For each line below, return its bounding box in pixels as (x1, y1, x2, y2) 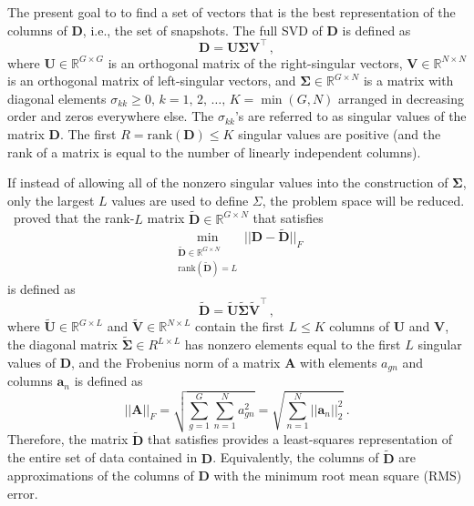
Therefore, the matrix (7, 430, 129, 449)
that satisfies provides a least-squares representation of (148, 430, 453, 449)
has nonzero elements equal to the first (184, 335, 401, 354)
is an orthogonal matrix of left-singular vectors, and (7, 71, 296, 90)
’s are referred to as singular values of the (234, 106, 467, 126)
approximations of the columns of (7, 466, 194, 485)
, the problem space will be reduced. (262, 190, 465, 209)
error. (7, 483, 38, 502)
